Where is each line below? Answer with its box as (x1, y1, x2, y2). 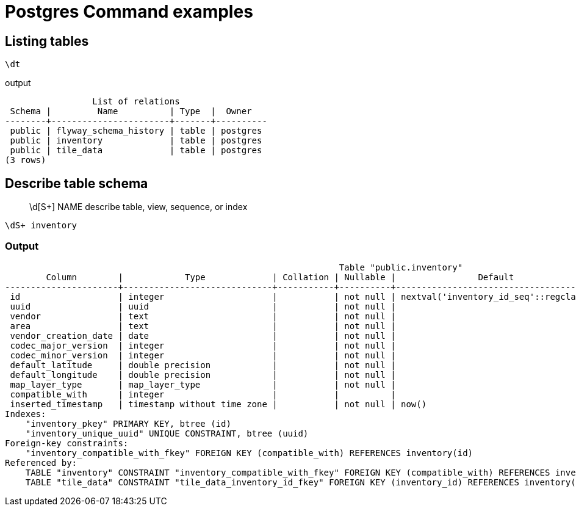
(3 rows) (5, 155, 46, 165)
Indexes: (5, 408, 46, 419)
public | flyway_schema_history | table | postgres (10, 126, 262, 136)
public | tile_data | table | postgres (10, 145, 262, 156)
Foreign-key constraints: (5, 438, 129, 448)
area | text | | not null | (10, 321, 396, 331)
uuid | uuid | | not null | (10, 301, 396, 311)
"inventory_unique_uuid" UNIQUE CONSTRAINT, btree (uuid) (25, 428, 309, 438)
